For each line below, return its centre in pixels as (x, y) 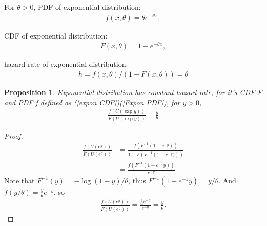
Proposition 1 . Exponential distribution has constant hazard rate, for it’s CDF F (133, 92)
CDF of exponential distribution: (56, 35)
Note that (19, 180)
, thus (137, 180)
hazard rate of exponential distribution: (66, 64)
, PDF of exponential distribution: (87, 7)
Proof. (14, 135)
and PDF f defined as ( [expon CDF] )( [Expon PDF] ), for (92, 102)
